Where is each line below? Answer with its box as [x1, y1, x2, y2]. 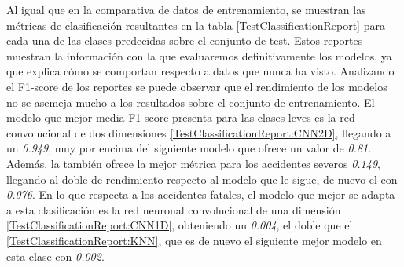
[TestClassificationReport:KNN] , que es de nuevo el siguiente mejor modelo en [6, 232, 382, 248]
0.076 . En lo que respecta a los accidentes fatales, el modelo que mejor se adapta [6, 186, 395, 203]
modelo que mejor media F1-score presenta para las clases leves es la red [6, 109, 355, 126]
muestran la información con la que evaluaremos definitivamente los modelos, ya [6, 47, 392, 64]
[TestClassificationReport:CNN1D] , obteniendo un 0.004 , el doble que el [6, 217, 353, 233]
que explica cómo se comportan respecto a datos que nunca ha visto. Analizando [6, 63, 395, 79]
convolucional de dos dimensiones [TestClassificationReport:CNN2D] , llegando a [6, 124, 391, 141]
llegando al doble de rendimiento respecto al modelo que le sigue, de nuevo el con [6, 170, 398, 187]
